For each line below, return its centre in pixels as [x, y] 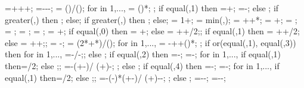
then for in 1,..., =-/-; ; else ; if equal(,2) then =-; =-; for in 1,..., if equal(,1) [143, 54]
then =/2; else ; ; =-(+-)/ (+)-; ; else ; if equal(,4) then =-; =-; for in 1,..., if [142, 65]
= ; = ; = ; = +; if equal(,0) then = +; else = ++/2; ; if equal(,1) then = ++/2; [152, 31]
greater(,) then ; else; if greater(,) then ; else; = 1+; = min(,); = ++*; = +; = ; [151, 19]
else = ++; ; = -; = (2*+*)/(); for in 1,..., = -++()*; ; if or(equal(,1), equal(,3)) [151, 42]
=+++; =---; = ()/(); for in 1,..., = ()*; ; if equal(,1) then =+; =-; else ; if [142, 8]
